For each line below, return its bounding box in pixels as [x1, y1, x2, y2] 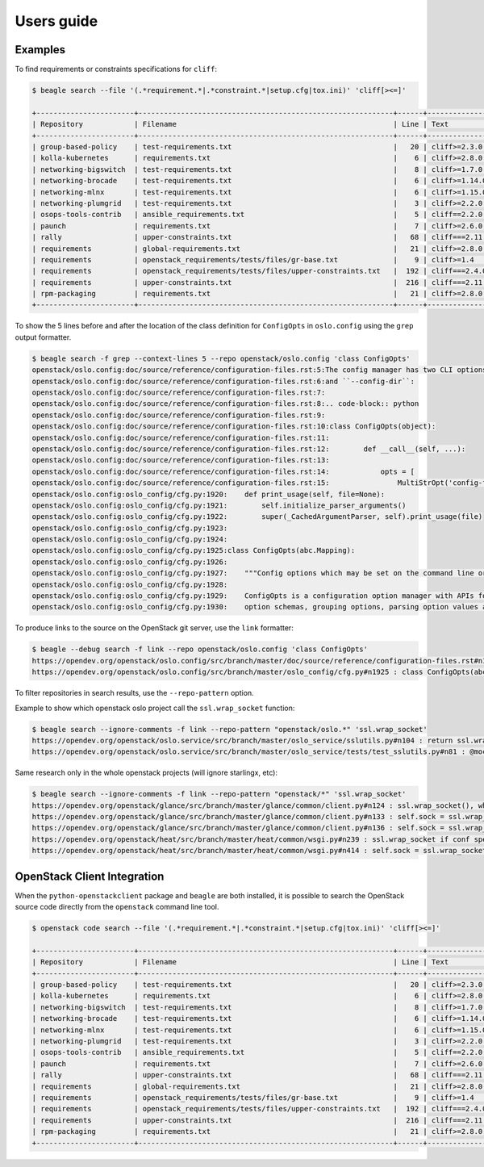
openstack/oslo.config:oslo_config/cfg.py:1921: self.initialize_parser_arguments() [31, 500, 407, 510]
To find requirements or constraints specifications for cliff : [15, 65, 218, 74]
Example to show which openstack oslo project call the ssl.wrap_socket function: [15, 703, 295, 713]
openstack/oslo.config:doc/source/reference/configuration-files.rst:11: [31, 433, 330, 442]
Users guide [15, 12, 98, 30]
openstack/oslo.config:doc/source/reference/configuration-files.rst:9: [31, 410, 326, 420]
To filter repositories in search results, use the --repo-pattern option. [15, 688, 254, 698]
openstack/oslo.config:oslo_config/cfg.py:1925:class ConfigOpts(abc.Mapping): [31, 546, 356, 555]
